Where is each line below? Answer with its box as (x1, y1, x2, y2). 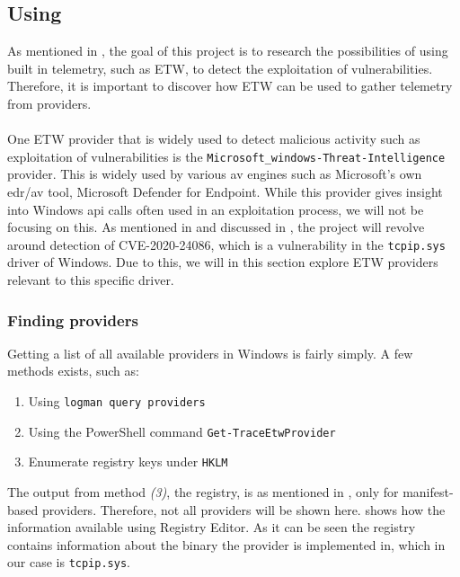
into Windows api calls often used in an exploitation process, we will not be (7, 200, 424, 218)
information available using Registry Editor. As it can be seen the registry (7, 518, 416, 537)
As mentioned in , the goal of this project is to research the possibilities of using (7, 41, 448, 60)
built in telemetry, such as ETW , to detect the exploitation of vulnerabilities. (7, 58, 433, 77)
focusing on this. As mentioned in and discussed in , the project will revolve (7, 217, 425, 236)
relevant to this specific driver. (7, 271, 174, 289)
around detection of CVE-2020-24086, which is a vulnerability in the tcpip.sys (7, 235, 446, 253)
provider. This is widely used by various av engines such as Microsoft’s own (7, 164, 422, 183)
